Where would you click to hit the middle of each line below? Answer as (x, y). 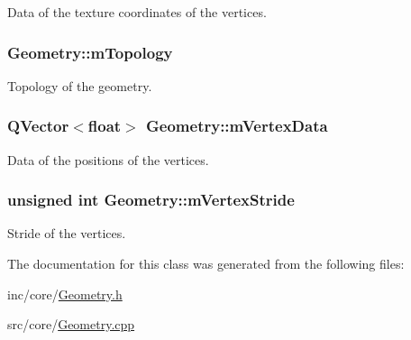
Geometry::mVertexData (237, 126)
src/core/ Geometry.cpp (71, 324)
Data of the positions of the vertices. (108, 159)
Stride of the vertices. (67, 233)
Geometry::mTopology (90, 52)
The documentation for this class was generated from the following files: (206, 264)
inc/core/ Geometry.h (65, 294)
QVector (38, 126)
